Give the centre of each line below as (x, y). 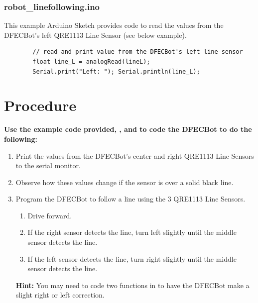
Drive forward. (50, 215)
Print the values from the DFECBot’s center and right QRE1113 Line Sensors (135, 155)
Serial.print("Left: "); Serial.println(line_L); (116, 71)
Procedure (40, 105)
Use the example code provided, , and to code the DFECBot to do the (128, 129)
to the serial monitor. (48, 165)
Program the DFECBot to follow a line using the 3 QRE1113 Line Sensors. (130, 199)
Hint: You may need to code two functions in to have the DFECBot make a (132, 285)
